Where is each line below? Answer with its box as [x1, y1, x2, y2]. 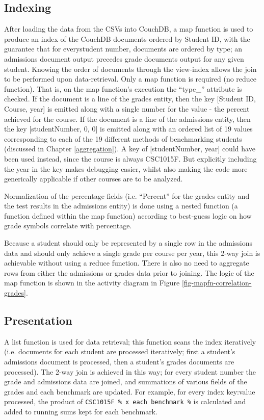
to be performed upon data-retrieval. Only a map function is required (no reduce [4, 73, 257, 84]
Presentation [4, 312, 72, 328]
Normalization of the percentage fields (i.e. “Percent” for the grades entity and [4, 190, 250, 201]
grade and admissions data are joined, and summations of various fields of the [4, 376, 247, 387]
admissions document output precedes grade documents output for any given [4, 53, 244, 64]
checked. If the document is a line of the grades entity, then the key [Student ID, [4, 93, 256, 104]
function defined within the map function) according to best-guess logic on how [4, 210, 252, 221]
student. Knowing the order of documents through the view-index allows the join [4, 63, 257, 74]
